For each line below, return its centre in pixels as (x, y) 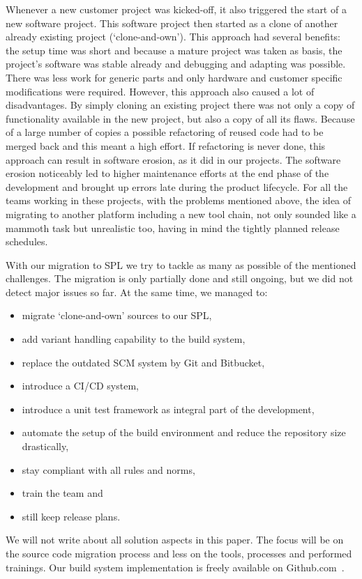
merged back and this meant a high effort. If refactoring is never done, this (166, 145)
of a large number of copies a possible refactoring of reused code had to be (165, 132)
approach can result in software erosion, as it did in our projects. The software (173, 159)
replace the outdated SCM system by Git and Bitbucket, (143, 362)
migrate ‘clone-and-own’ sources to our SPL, (117, 315)
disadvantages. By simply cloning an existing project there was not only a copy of (180, 105)
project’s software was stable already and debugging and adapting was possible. (176, 64)
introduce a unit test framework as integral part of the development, (168, 409)
